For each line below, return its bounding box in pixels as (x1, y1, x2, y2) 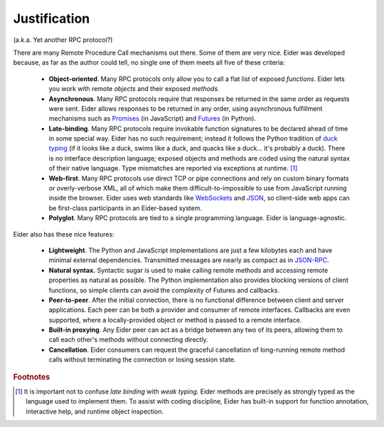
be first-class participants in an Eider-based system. (48, 203, 203, 212)
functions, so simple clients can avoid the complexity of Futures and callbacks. (48, 286, 280, 294)
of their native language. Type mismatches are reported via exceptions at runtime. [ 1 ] (48, 164, 298, 173)
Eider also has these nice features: (13, 229, 114, 238)
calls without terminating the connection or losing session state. (48, 355, 236, 364)
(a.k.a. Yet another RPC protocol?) (13, 36, 113, 44)
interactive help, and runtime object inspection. (26, 407, 164, 416)
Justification (13, 11, 90, 26)
